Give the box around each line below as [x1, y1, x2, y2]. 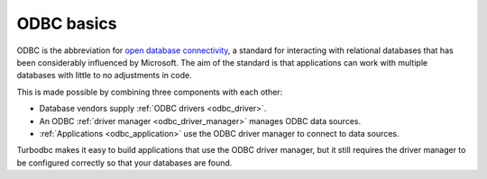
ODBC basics [16, 13, 117, 33]
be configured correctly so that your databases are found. [16, 157, 233, 168]
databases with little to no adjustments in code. [16, 70, 193, 81]
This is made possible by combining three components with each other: [16, 86, 283, 97]
